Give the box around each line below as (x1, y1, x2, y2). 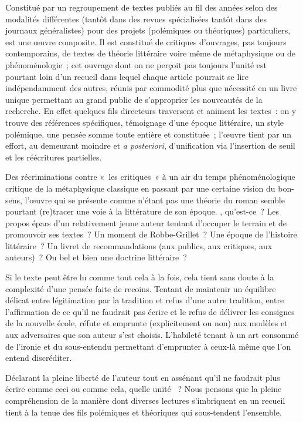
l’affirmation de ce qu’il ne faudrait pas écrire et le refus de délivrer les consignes (5, 305, 295, 317)
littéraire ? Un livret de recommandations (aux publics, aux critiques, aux (5, 239, 273, 252)
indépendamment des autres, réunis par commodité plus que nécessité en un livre (5, 82, 297, 94)
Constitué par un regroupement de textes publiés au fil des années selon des (5, 1, 278, 13)
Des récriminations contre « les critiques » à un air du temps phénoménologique (5, 170, 295, 183)
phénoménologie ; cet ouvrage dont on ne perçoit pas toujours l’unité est (5, 58, 267, 71)
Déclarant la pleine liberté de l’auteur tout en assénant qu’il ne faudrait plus (5, 371, 280, 383)
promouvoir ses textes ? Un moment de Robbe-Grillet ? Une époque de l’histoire (5, 228, 297, 240)
